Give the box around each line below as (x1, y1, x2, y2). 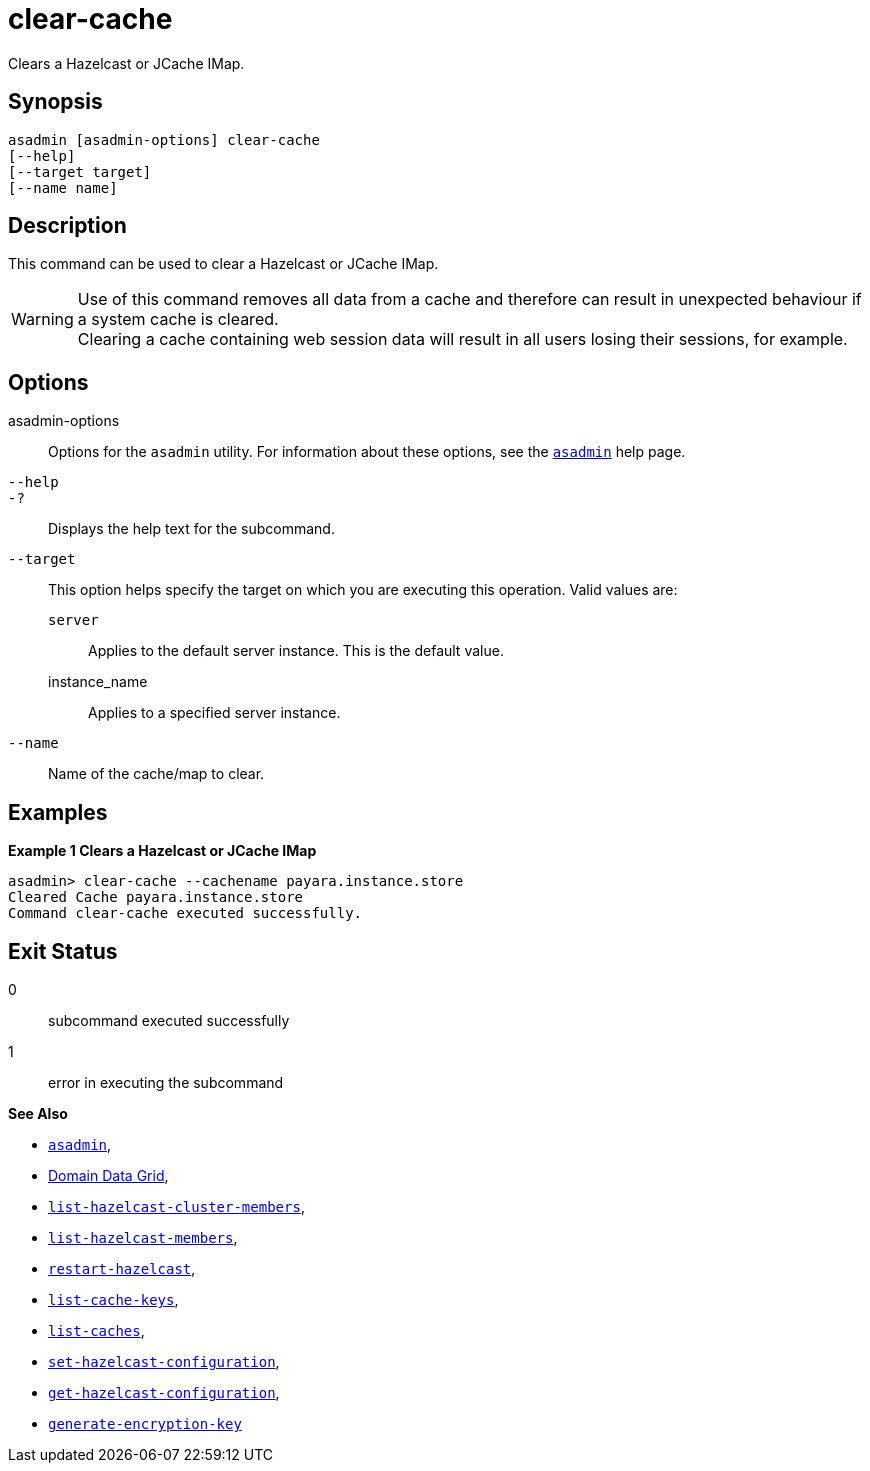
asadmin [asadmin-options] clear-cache (8, 131, 320, 148)
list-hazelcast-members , (48, 1228, 238, 1246)
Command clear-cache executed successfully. (8, 905, 363, 922)
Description (8, 213, 127, 239)
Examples (8, 799, 108, 825)
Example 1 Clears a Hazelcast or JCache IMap (8, 842, 317, 860)
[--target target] (8, 163, 152, 180)
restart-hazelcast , (48, 1259, 196, 1277)
